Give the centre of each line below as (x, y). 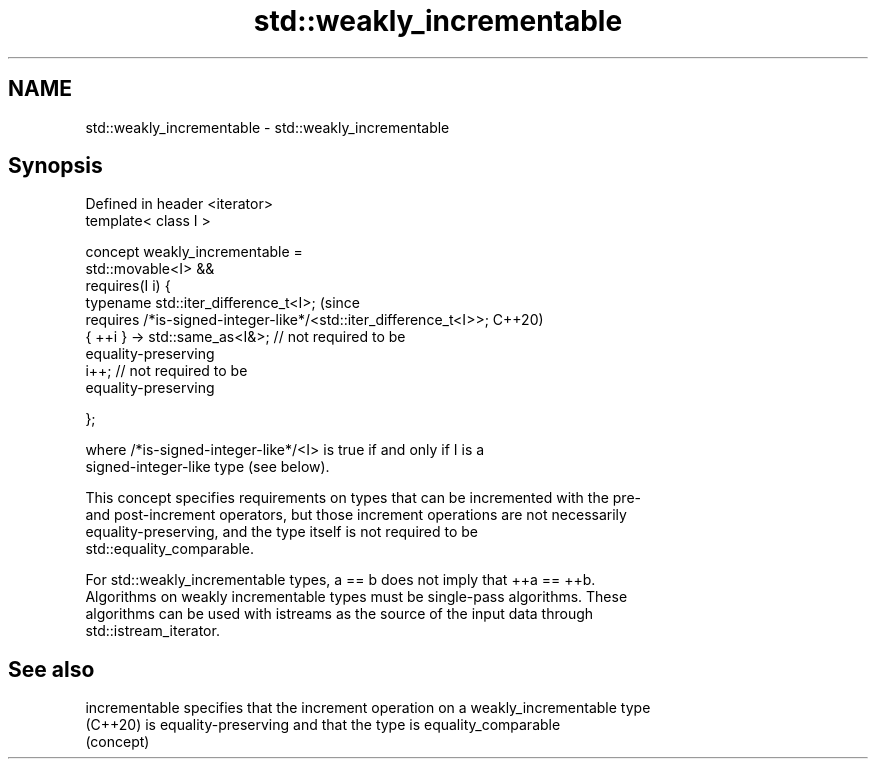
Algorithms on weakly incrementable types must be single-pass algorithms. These (356, 597)
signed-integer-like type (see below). (207, 467)
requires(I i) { (128, 286)
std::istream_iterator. (152, 631)
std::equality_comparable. (170, 549)
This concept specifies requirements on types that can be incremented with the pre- (363, 498)
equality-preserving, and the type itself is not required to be (282, 532)
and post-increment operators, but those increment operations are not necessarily (356, 515)
